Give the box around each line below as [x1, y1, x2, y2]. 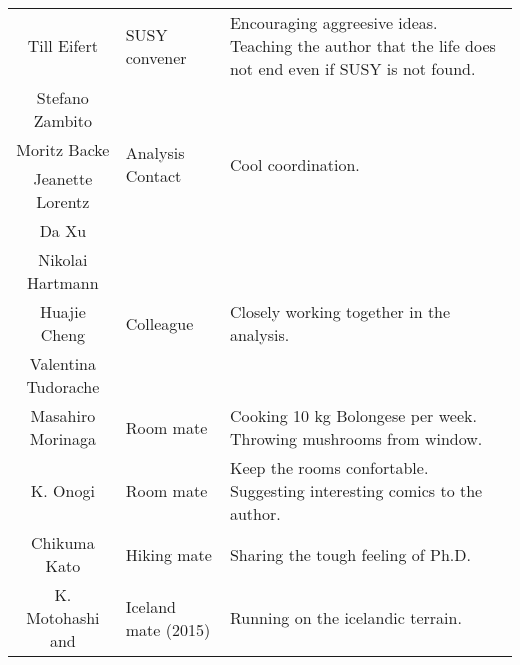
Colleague [125, 311, 194, 335]
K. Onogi [30, 479, 95, 502]
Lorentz [36, 190, 90, 213]
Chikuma [31, 531, 95, 554]
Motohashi [26, 606, 100, 629]
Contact [125, 164, 182, 187]
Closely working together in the [229, 300, 451, 323]
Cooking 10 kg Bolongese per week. [229, 404, 477, 427]
